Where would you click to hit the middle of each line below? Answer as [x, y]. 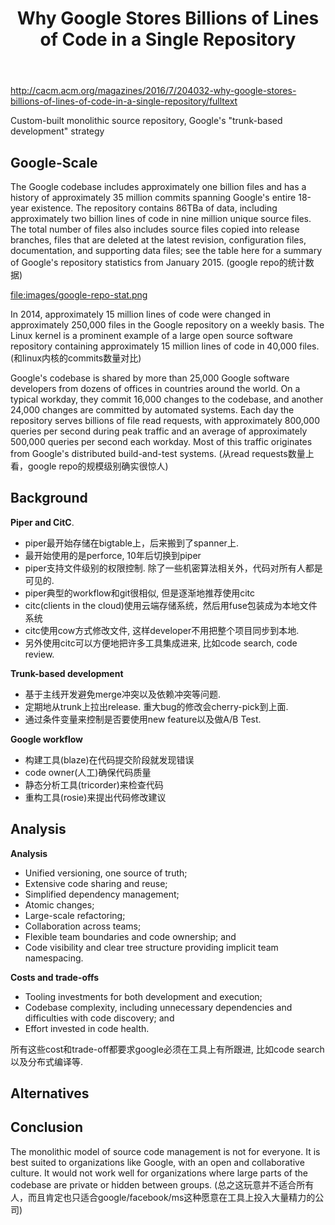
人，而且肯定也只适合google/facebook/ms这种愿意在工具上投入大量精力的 [163, 1197]
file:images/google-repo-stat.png [79, 295]
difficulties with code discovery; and [99, 1018]
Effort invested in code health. [87, 1028]
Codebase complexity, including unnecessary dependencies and [158, 1007]
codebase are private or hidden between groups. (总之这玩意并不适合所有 [162, 1184]
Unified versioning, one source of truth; [106, 873]
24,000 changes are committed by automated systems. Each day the [152, 410]
